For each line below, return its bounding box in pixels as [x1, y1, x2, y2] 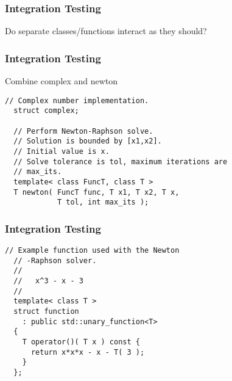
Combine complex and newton [5, 74, 118, 87]
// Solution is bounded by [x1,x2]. [13, 137, 162, 146]
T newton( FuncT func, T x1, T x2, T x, [13, 187, 180, 197]
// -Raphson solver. [13, 256, 97, 265]
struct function [13, 307, 79, 316]
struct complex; [13, 106, 79, 115]
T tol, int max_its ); [57, 198, 149, 207]
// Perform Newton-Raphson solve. [13, 126, 153, 136]
